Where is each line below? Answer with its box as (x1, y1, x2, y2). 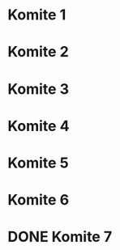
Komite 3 (7, 79, 70, 98)
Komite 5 (7, 154, 70, 172)
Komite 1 (7, 6, 66, 24)
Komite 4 (7, 117, 70, 135)
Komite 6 (7, 191, 70, 210)
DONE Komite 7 (7, 228, 113, 246)
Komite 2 (7, 43, 70, 61)
